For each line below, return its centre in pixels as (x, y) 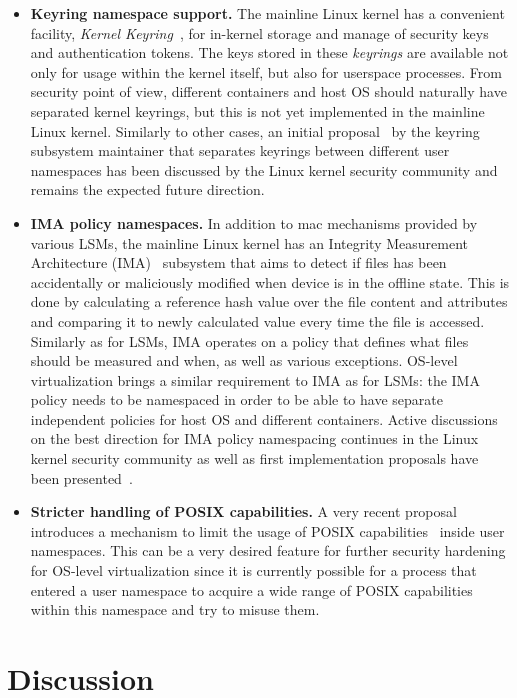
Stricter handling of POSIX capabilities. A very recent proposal (243, 511)
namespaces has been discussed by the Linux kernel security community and (264, 169)
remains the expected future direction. (147, 189)
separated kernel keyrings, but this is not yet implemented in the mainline (257, 110)
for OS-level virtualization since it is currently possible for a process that (253, 570)
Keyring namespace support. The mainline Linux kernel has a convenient (267, 13)
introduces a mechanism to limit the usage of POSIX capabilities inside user (267, 530)
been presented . (81, 477)
